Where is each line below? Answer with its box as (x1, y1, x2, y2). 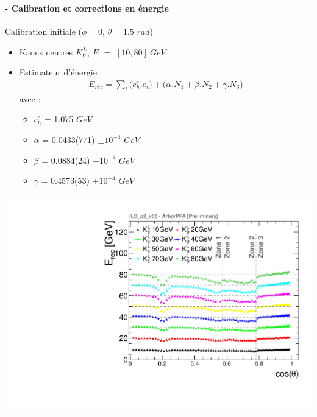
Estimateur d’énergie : (19, 66, 102, 79)
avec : (19, 92, 41, 105)
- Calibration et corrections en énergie (5, 1, 169, 14)
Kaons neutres (19, 45, 73, 58)
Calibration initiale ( (5, 25, 82, 38)
